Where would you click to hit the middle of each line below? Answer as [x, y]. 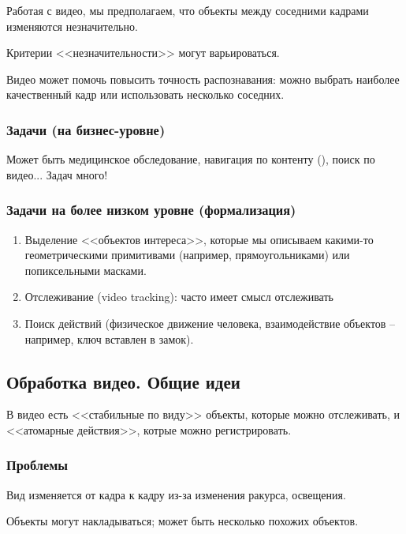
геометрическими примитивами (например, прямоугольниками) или [187, 255]
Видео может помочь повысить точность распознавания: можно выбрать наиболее [203, 79]
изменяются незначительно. [72, 26]
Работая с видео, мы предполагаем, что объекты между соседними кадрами [188, 10]
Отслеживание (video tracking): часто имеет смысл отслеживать [179, 297]
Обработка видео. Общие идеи [123, 381]
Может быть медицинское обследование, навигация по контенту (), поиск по [191, 159]
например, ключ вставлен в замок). [109, 338]
